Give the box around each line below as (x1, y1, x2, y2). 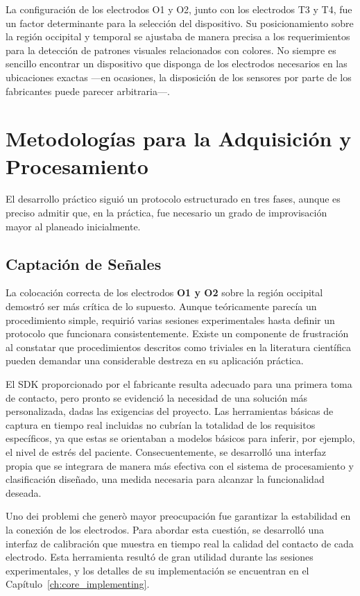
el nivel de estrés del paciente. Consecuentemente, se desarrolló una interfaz (6, 444, 327, 459)
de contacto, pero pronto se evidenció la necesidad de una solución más (6, 390, 308, 405)
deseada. (6, 485, 42, 500)
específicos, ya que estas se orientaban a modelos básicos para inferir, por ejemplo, (6, 431, 355, 445)
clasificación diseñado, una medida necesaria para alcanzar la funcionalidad (6, 472, 325, 486)
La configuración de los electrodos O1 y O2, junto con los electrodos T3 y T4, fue (6, 2, 352, 16)
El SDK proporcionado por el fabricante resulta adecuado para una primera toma (6, 377, 352, 391)
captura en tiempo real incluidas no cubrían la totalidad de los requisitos (6, 417, 316, 432)
